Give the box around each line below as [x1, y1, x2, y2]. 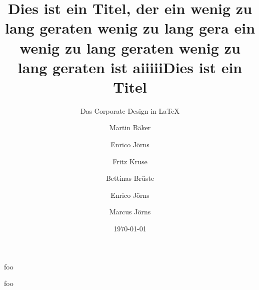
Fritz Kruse [112, 156, 147, 166]
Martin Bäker [109, 122, 151, 133]
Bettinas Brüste [105, 173, 154, 183]
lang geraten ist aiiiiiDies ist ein [17, 57, 242, 77]
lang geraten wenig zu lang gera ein [4, 18, 255, 38]
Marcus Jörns [109, 206, 151, 217]
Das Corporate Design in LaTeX [80, 105, 179, 116]
